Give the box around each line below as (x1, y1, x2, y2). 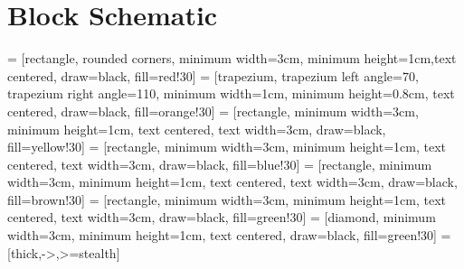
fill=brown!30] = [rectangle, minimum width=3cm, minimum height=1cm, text (7, 190, 447, 209)
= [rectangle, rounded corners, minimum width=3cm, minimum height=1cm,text (7, 49, 457, 68)
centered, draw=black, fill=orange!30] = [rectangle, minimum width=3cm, (7, 101, 419, 120)
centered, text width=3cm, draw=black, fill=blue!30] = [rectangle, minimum (7, 154, 432, 173)
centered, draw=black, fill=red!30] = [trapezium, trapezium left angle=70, (7, 66, 419, 85)
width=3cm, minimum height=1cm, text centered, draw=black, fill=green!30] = (7, 226, 451, 245)
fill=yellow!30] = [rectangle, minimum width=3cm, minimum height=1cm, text (7, 137, 446, 156)
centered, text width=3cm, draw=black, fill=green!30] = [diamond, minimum (7, 208, 436, 227)
